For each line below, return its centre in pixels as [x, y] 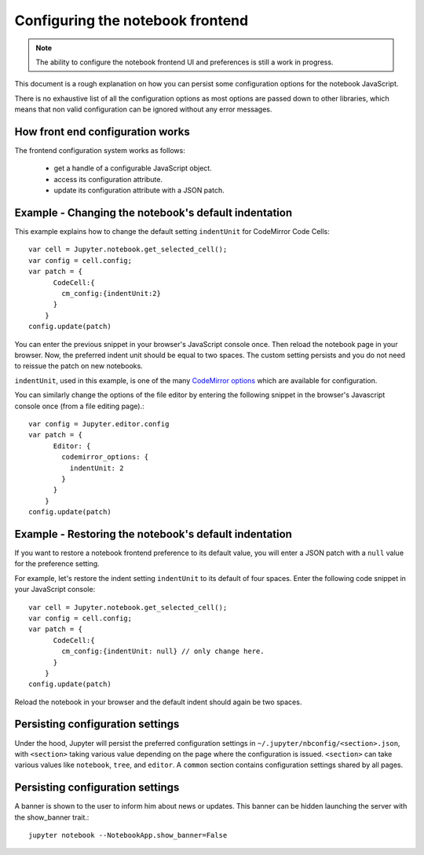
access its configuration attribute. [108, 179]
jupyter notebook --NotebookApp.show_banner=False [128, 835]
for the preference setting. [57, 564]
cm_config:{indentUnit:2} [111, 294]
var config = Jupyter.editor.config [99, 424]
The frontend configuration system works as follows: [100, 151]
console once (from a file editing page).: [79, 406]
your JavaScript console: [55, 590]
